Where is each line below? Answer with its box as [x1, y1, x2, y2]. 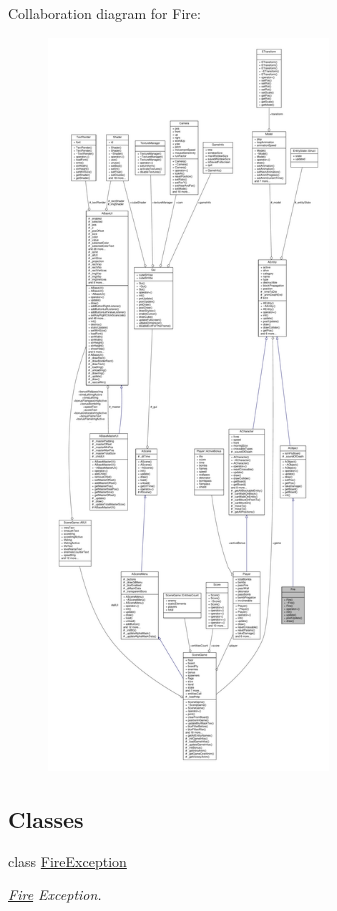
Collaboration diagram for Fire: [8, 3, 201, 23]
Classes [8, 803, 84, 834]
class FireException [8, 850, 127, 871]
